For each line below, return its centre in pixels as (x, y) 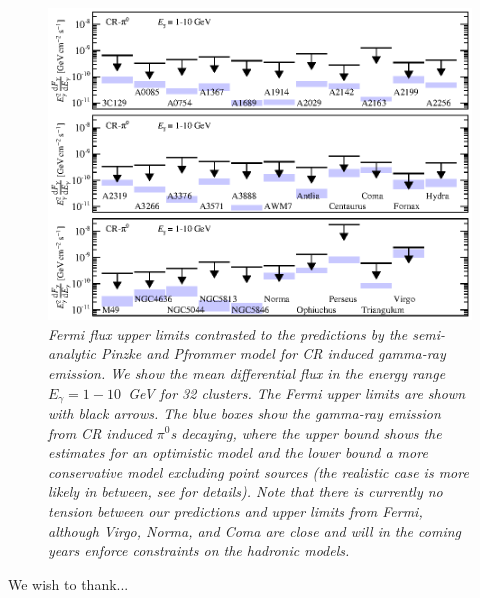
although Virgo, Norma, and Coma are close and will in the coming (255, 530)
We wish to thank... (68, 583)
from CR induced (100, 432)
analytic (72, 353)
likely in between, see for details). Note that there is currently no (245, 491)
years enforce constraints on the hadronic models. (199, 550)
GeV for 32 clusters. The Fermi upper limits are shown (297, 392)
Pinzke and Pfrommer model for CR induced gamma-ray (273, 353)
